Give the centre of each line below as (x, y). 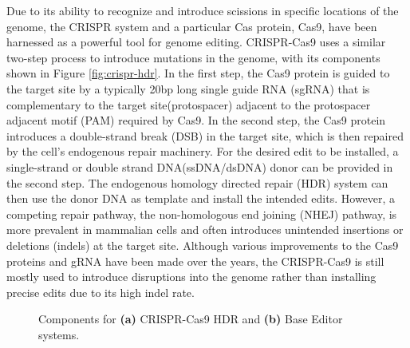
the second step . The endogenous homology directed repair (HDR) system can (197, 182)
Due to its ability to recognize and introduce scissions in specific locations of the (203, 10)
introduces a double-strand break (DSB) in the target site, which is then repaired (205, 135)
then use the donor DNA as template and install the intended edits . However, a (201, 198)
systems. (59, 334)
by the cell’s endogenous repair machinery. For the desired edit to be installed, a (203, 151)
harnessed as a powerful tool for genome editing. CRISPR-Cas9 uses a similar (196, 42)
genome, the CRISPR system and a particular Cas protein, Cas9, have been (192, 26)
